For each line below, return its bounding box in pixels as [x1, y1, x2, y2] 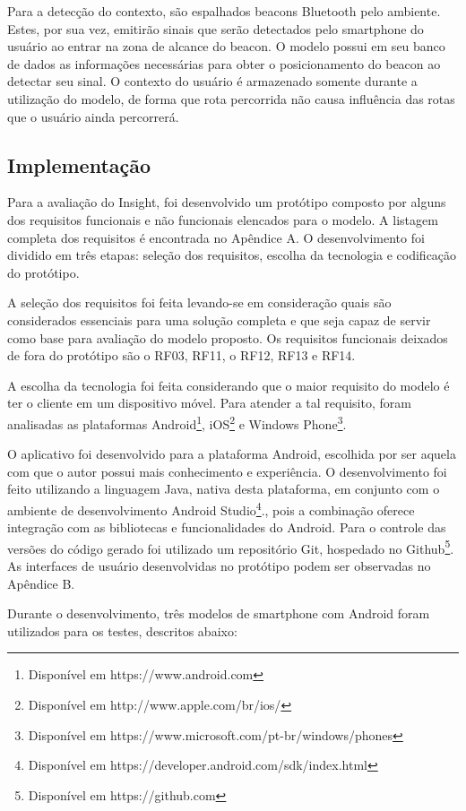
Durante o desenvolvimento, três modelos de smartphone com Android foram [7, 604, 430, 623]
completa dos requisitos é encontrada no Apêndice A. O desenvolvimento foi [7, 228, 425, 246]
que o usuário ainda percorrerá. [7, 107, 179, 125]
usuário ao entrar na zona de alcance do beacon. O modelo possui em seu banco [7, 37, 445, 56]
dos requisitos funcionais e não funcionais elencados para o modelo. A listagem [7, 210, 438, 229]
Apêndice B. [7, 574, 75, 592]
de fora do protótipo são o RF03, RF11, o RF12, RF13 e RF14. [7, 346, 356, 365]
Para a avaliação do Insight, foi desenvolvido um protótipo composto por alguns [7, 193, 446, 211]
